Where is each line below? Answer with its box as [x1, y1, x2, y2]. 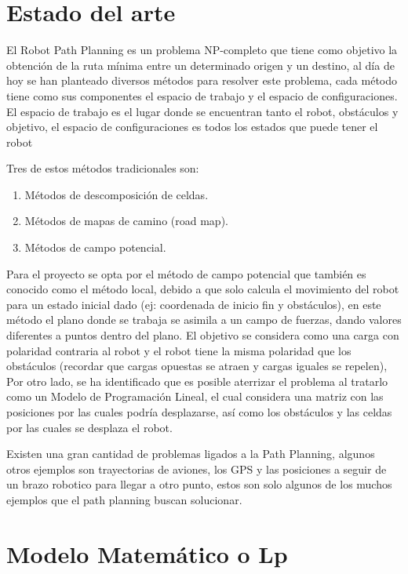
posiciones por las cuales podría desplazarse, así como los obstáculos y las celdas [6, 404, 392, 420]
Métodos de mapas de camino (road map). [24, 213, 228, 229]
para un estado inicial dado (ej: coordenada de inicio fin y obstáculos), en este [6, 296, 381, 312]
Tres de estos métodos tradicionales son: [6, 160, 199, 176]
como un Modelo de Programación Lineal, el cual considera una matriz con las [6, 388, 384, 405]
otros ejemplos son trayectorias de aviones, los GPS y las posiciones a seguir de [6, 460, 387, 477]
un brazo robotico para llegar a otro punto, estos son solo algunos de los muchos [6, 476, 392, 492]
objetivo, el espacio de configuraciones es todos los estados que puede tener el [6, 118, 378, 135]
